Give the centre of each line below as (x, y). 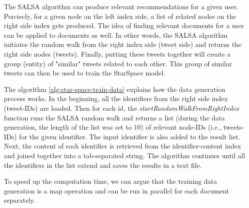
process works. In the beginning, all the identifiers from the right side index (116, 98)
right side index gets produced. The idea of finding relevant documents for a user (124, 25)
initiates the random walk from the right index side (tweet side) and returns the (123, 44)
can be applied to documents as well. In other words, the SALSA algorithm (116, 35)
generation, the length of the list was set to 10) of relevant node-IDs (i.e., (113, 127)
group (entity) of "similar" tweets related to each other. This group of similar (118, 63)
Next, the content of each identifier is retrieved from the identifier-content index (123, 146)
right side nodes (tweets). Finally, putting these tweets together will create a (117, 53)
